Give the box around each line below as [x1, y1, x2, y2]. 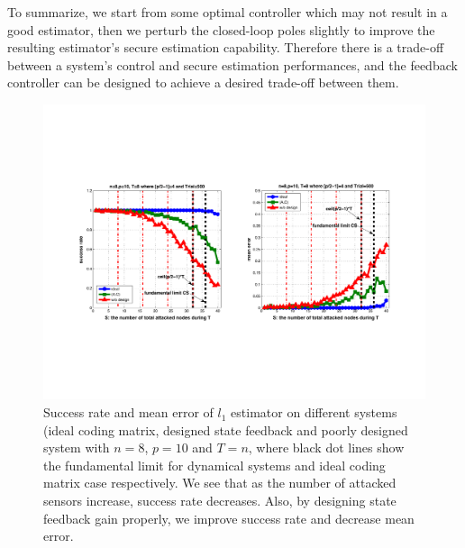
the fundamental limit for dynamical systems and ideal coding [43, 455, 386, 474]
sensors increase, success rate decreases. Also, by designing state [43, 491, 397, 510]
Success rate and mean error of [43, 403, 214, 422]
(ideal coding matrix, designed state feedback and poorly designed [43, 420, 408, 439]
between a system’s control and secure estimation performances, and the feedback [7, 55, 458, 74]
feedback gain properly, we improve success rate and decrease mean [43, 508, 415, 527]
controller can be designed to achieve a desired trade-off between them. [7, 73, 399, 92]
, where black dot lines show [248, 438, 405, 457]
